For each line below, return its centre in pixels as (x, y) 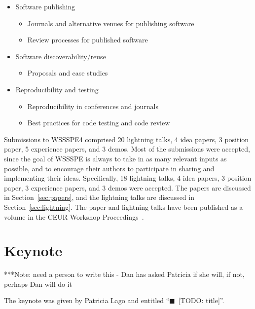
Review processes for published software (88, 40)
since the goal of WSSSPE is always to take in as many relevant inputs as (115, 158)
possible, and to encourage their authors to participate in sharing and (109, 168)
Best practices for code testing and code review (99, 123)
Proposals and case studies (68, 73)
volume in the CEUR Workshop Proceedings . (74, 216)
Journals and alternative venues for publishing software (111, 23)
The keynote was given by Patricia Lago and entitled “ (87, 300)
